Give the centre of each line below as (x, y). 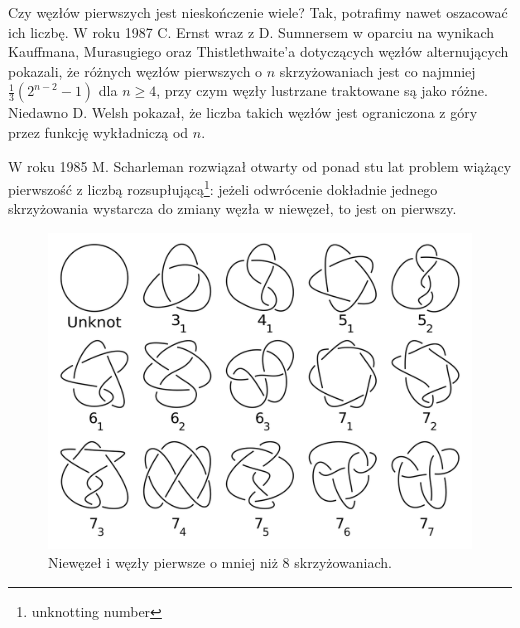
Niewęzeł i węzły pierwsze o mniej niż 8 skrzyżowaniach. (220, 562)
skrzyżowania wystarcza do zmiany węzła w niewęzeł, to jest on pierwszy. (232, 208)
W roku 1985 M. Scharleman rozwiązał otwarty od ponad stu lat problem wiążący (260, 165)
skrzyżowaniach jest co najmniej (377, 70)
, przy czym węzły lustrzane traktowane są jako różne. (322, 90)
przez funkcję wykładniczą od (98, 131)
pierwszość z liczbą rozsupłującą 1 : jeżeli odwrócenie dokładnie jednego (223, 187)
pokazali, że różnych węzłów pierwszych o (135, 70)
